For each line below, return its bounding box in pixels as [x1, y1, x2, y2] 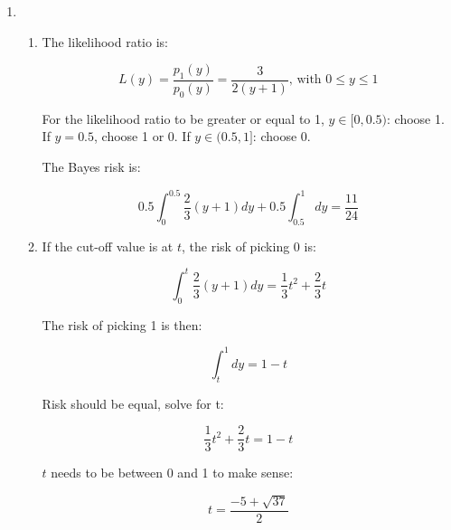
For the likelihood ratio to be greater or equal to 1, [42, 109, 324, 128]
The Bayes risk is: [42, 157, 141, 175]
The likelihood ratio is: [42, 32, 168, 51]
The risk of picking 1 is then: [42, 315, 202, 334]
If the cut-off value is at [42, 236, 174, 255]
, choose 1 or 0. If [94, 127, 191, 146]
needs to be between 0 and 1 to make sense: [51, 463, 294, 482]
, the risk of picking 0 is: [182, 236, 316, 255]
